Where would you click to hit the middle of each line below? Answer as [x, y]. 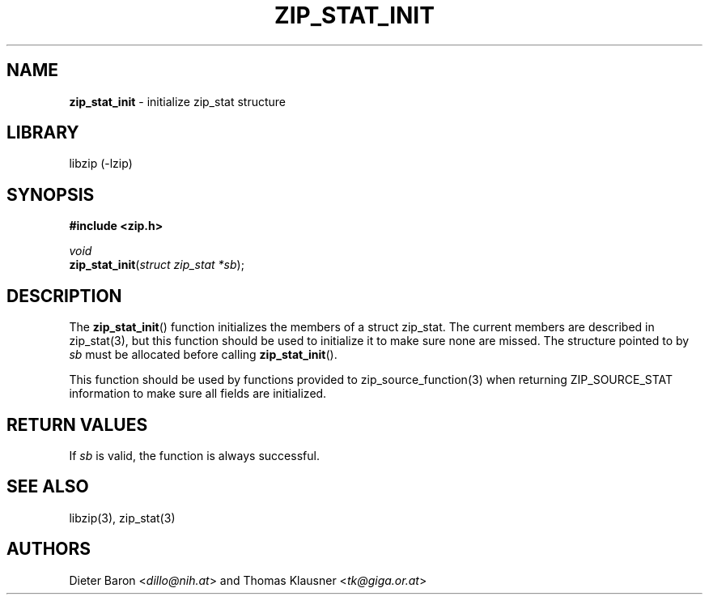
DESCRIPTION [64, 296]
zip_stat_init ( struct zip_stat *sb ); [157, 265]
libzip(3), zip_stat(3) [122, 518]
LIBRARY [43, 133]
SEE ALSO [48, 487]
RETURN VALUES [77, 424]
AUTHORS [49, 549]
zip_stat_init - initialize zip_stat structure [177, 101]
